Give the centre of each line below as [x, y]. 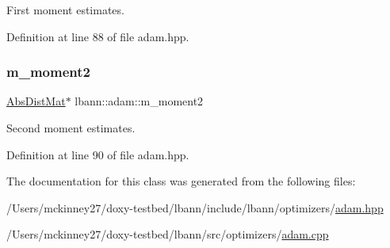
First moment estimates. [65, 10]
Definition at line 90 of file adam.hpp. [98, 154]
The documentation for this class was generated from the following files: [181, 181]
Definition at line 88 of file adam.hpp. [98, 36]
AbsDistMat [36, 101]
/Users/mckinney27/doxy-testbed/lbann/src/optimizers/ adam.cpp [168, 234]
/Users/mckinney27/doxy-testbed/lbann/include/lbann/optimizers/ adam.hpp [195, 207]
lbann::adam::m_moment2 [139, 101]
